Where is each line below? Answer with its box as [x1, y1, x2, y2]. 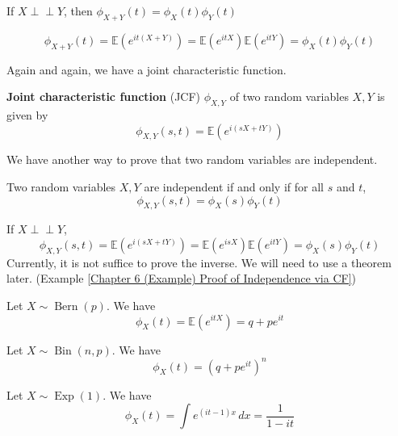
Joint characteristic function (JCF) [6, 88, 201, 105]
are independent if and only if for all [144, 178, 324, 195]
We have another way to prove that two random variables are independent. [6, 151, 378, 168]
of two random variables [229, 88, 349, 105]
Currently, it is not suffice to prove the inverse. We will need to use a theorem [6, 254, 392, 270]
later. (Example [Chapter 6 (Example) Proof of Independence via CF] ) [6, 270, 357, 287]
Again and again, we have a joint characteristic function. [6, 61, 287, 78]
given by [6, 106, 48, 123]
